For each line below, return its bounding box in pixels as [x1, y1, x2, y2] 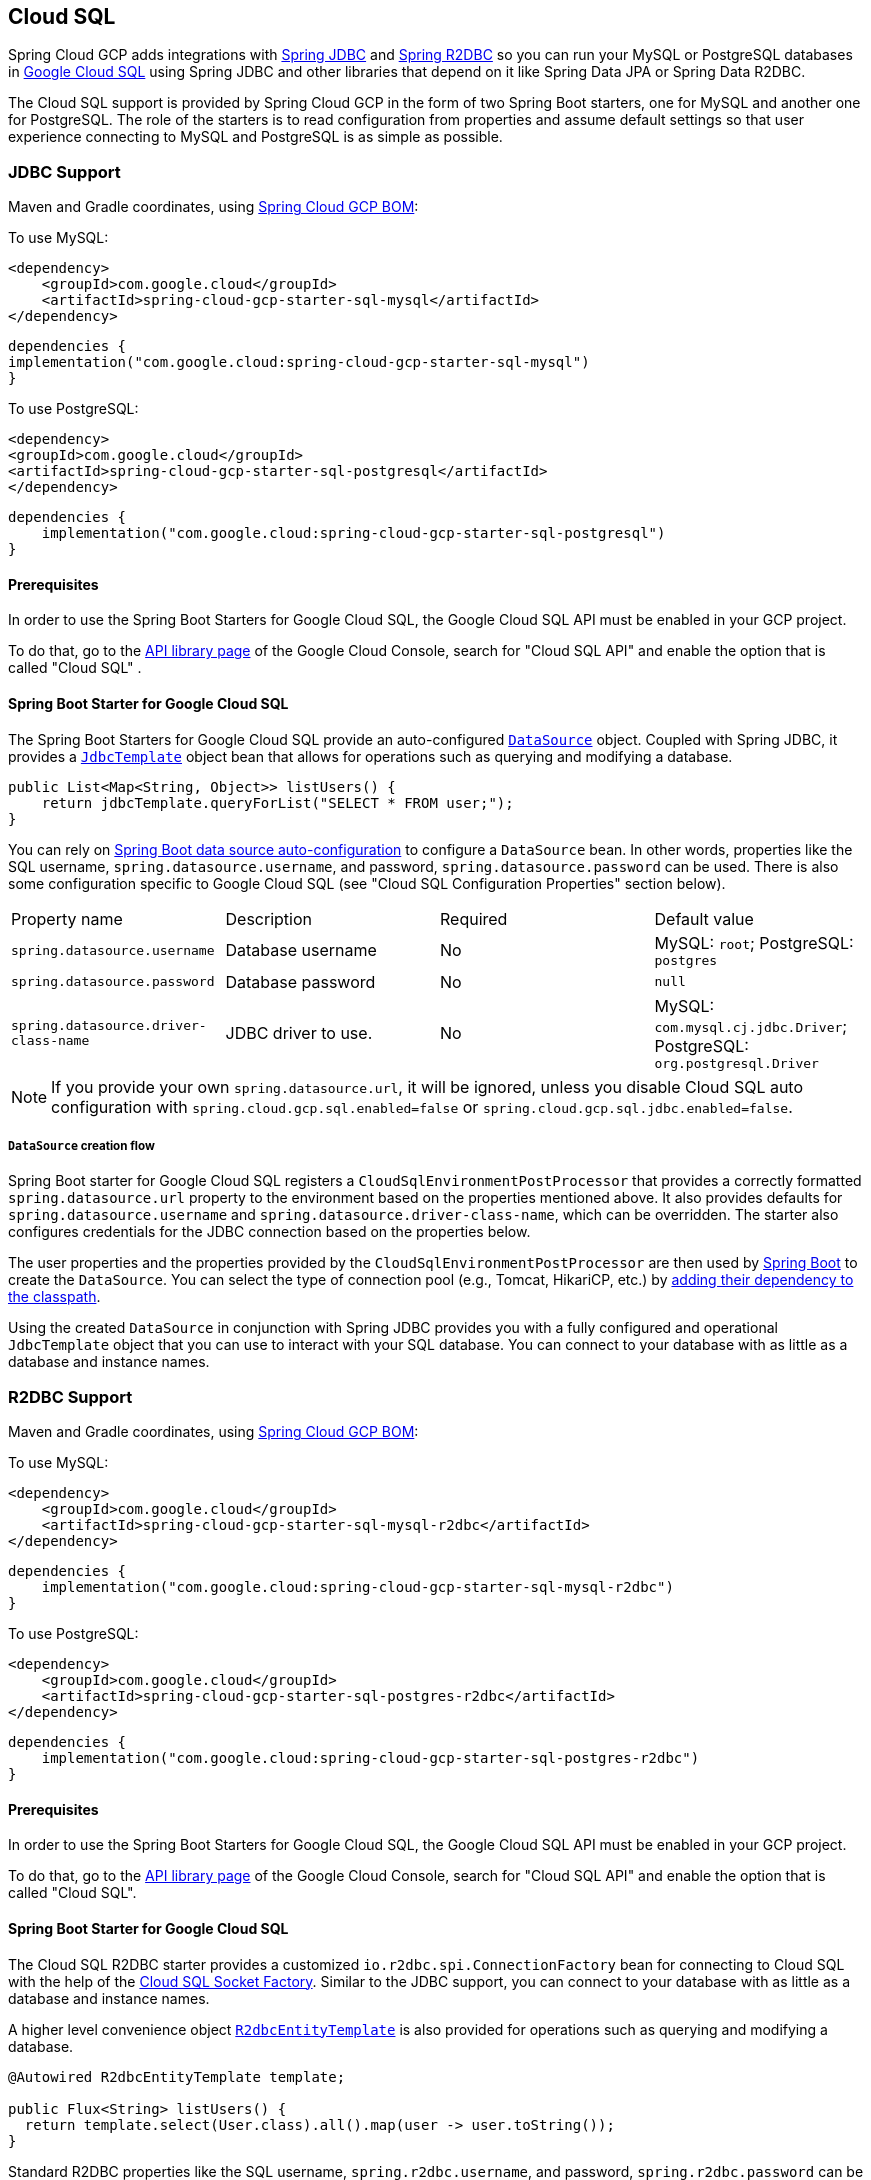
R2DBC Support [8, 1386, 133, 1407]
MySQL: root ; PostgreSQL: [654, 932, 854, 953]
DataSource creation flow [8, 1139, 155, 1153]
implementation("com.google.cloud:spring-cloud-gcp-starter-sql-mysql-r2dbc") [41, 1579, 674, 1596]
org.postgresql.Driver [654, 1055, 819, 1071]
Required [440, 908, 508, 929]
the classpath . [8, 1288, 101, 1306]
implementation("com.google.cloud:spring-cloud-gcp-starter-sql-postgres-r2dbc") [41, 1750, 700, 1767]
